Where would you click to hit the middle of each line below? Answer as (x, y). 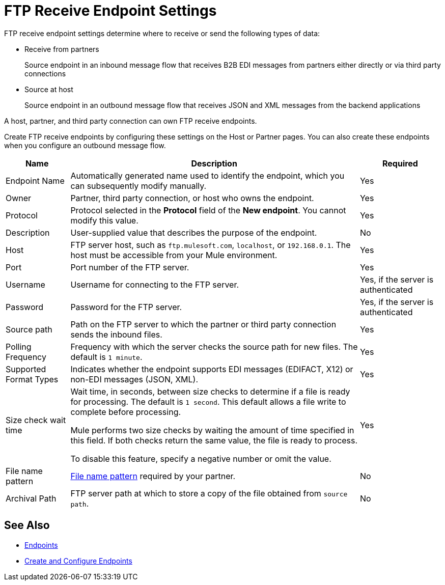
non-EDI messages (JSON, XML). (134, 379)
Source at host (49, 89)
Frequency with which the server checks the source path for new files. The (214, 346)
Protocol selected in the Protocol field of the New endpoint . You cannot (208, 210)
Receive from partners (62, 49)
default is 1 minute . (106, 357)
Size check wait (36, 420)
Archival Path (31, 498)
